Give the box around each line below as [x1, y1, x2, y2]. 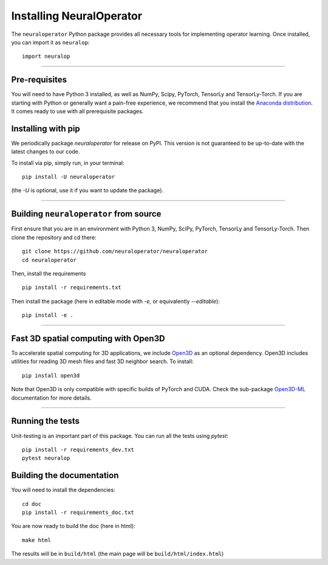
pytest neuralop [22, 455, 70, 462]
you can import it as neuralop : [11, 38, 90, 46]
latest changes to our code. [11, 148, 80, 155]
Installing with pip [11, 123, 80, 134]
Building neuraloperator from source [11, 209, 162, 219]
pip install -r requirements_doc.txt [22, 508, 135, 516]
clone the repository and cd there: [11, 234, 97, 241]
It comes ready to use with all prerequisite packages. [11, 108, 144, 115]
